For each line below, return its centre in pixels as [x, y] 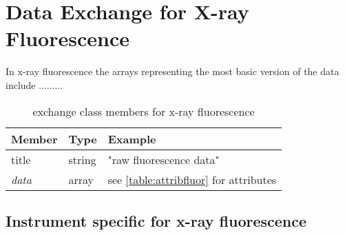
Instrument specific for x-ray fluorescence [156, 220]
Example [132, 139]
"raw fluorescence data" [164, 159]
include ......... [34, 84]
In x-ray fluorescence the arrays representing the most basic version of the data [172, 71]
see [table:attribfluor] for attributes [192, 179]
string [82, 159]
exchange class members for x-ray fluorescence [144, 111]
